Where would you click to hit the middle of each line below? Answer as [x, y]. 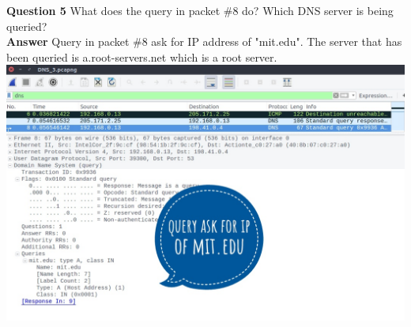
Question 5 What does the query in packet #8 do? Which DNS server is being [200, 10]
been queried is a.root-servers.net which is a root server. [142, 56]
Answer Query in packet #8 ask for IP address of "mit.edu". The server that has [204, 41]
